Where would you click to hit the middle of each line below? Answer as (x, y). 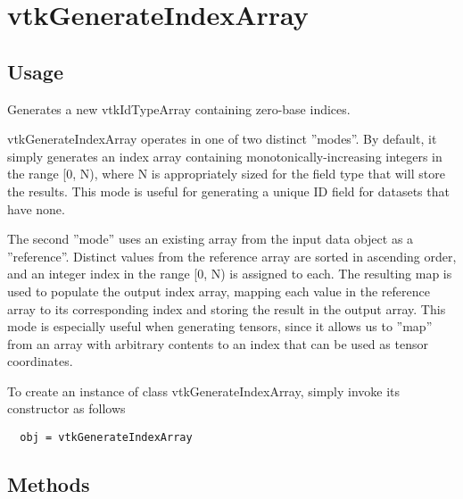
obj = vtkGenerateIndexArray (106, 438)
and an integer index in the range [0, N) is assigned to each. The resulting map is (230, 274)
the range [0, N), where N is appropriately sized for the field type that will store (226, 174)
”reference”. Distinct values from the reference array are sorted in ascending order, (232, 256)
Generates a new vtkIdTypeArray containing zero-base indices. (179, 108)
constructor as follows (66, 408)
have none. (36, 208)
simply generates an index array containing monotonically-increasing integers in (225, 156)
